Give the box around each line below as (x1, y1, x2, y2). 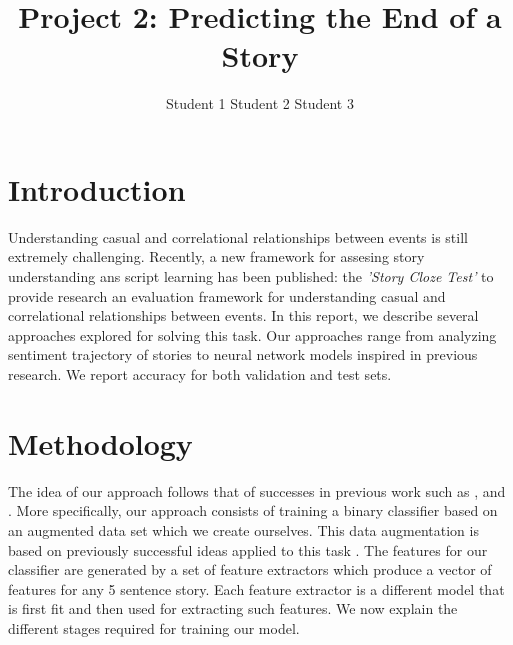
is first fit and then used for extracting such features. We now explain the (8, 598, 458, 619)
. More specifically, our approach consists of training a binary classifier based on (8, 500, 498, 521)
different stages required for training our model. (8, 617, 300, 638)
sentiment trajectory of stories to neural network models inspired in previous (8, 344, 478, 365)
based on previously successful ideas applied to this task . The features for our (8, 539, 488, 560)
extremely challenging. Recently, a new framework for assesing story (8, 246, 425, 267)
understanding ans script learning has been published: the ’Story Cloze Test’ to (8, 266, 494, 287)
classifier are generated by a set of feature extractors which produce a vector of (8, 559, 492, 580)
